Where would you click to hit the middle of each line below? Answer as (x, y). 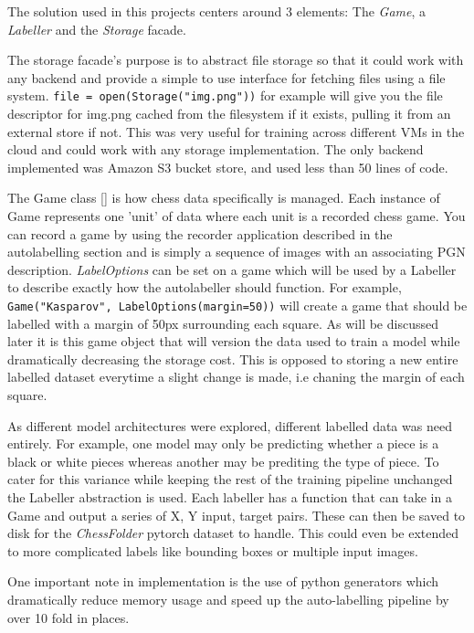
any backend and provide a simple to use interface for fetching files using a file (226, 77)
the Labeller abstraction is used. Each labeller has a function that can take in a (230, 496)
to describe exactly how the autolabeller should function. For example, (205, 287)
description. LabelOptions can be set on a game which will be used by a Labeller (232, 269)
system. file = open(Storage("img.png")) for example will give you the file (225, 95)
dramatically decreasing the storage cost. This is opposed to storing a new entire (233, 359)
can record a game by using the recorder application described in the (200, 233)
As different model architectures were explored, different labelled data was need (230, 425)
